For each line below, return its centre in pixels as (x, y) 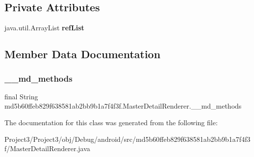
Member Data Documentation (83, 54)
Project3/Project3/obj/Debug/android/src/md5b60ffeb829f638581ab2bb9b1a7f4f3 (127, 139)
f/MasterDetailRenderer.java (47, 148)
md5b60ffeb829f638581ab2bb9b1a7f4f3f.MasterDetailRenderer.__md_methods (123, 106)
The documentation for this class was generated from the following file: (111, 122)
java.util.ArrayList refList (44, 28)
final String (21, 96)
